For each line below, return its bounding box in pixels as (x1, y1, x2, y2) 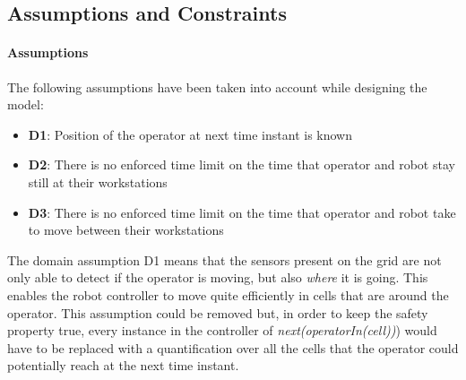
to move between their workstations (28, 220, 224, 239)
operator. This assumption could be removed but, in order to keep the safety (7, 303, 428, 322)
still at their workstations (28, 172, 168, 191)
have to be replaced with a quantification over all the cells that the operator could (7, 338, 459, 357)
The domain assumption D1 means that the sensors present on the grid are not (7, 250, 442, 269)
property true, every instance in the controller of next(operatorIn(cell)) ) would (7, 321, 437, 340)
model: (7, 95, 44, 114)
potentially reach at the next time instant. (7, 356, 239, 375)
